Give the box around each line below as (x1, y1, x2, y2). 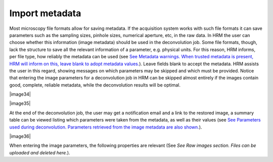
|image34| (9, 91, 31, 97)
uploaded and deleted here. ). (9, 149, 70, 155)
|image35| (9, 100, 31, 106)
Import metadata (9, 8, 81, 19)
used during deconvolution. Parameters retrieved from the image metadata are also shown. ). (9, 124, 202, 130)
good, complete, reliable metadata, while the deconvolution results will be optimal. (9, 82, 180, 88)
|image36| (9, 133, 31, 139)
